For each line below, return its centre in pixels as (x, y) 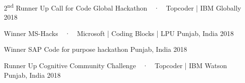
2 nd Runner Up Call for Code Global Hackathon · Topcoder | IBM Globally (122, 7)
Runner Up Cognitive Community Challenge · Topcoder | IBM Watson (115, 65)
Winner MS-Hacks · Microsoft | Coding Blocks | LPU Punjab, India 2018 (119, 33)
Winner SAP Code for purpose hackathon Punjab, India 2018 (96, 49)
